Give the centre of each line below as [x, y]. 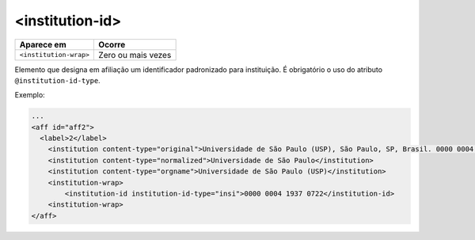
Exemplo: [30, 95]
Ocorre [112, 44]
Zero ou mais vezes [135, 55]
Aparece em [43, 44]
